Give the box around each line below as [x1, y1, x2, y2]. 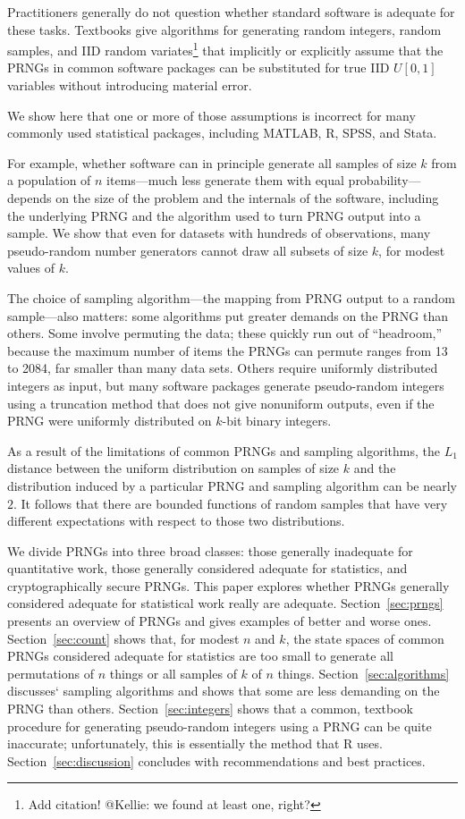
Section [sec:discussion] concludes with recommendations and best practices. [7, 751, 426, 770]
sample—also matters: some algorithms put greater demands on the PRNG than [7, 306, 449, 325]
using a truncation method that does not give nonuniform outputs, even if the [7, 393, 435, 412]
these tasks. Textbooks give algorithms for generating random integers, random [7, 20, 442, 38]
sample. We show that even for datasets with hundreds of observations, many [7, 224, 431, 242]
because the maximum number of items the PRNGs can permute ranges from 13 [7, 341, 448, 359]
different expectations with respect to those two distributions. [7, 511, 345, 530]
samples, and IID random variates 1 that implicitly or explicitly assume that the [7, 38, 444, 59]
